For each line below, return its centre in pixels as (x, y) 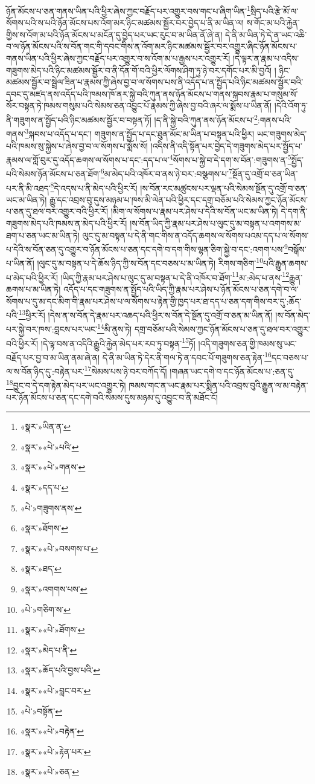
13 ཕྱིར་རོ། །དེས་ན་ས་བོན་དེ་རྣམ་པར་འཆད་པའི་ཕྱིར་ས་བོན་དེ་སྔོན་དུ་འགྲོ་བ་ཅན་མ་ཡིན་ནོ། (145, 314)
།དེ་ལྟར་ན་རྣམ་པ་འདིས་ (266, 58)
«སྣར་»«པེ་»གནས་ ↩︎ (53, 467)
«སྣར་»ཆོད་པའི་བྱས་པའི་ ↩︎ (60, 670)
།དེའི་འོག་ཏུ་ (291, 105)
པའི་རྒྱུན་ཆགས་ (286, 263)
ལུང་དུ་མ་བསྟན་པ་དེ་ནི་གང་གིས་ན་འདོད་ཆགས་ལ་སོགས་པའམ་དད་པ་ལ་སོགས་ (196, 235)
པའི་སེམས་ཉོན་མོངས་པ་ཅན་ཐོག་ (53, 173)
